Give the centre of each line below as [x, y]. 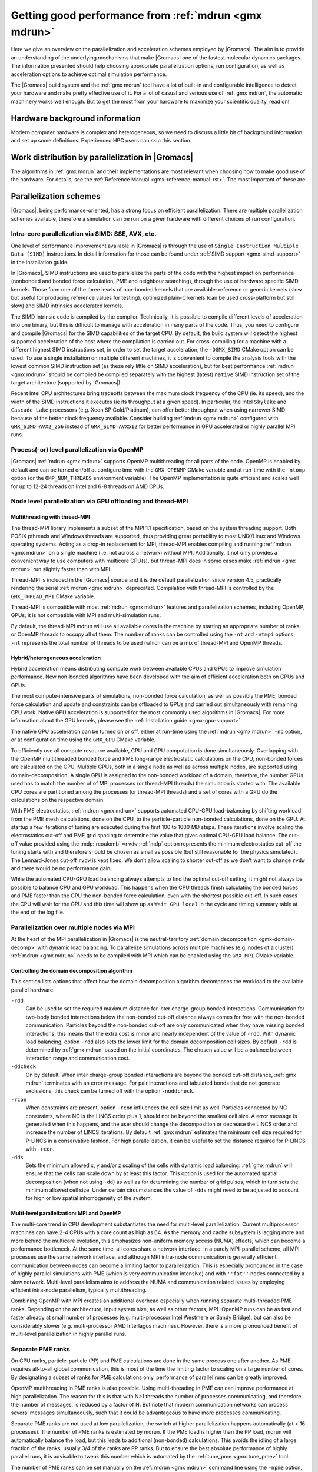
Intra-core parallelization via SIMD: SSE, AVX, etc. [84, 234]
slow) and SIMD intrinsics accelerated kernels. [67, 306]
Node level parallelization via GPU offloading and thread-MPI [100, 502]
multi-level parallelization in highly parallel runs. [69, 1334]
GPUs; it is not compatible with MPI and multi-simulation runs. [86, 615]
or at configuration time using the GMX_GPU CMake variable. [83, 740]
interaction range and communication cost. [78, 1058]
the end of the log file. [38, 912]
